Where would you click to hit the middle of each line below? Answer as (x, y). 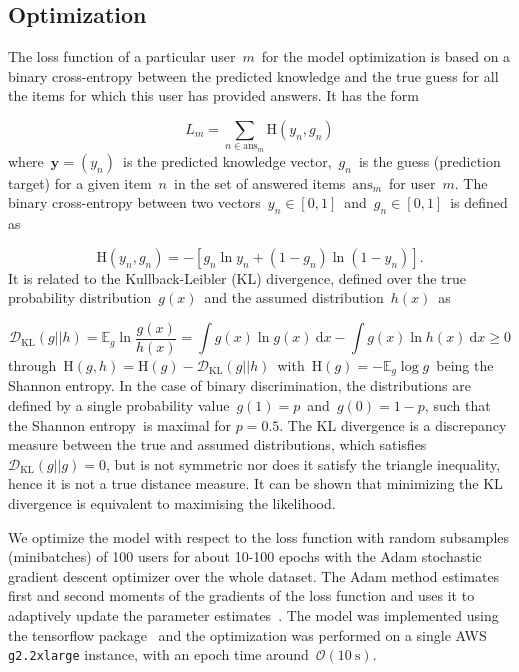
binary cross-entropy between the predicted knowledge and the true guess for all (253, 75)
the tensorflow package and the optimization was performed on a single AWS (247, 634)
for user (412, 182)
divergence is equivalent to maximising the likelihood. (172, 503)
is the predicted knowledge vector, (227, 160)
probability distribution (80, 297)
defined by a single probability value (119, 405)
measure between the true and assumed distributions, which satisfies (217, 444)
